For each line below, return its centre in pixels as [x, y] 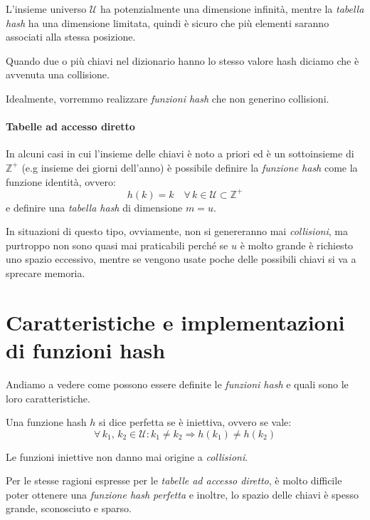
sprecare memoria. [46, 273]
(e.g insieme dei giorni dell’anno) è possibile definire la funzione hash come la [190, 167]
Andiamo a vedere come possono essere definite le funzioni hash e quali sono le [177, 384]
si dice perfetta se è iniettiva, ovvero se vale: [195, 422]
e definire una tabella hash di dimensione [94, 207]
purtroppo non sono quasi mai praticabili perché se [117, 245]
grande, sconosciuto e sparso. [69, 508]
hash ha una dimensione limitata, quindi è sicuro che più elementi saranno [168, 22]
